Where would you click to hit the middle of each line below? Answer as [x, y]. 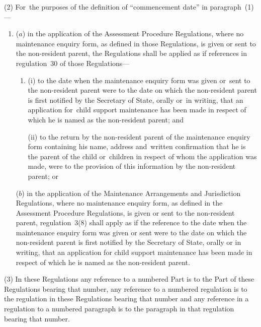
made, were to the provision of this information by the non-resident [132, 166]
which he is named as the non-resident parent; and [106, 119]
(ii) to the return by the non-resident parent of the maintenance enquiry [139, 136]
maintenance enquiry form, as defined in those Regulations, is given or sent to [136, 43]
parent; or [43, 176]
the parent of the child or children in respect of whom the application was [142, 156]
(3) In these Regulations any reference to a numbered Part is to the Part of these [129, 279]
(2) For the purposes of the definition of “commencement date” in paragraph [123, 7]
